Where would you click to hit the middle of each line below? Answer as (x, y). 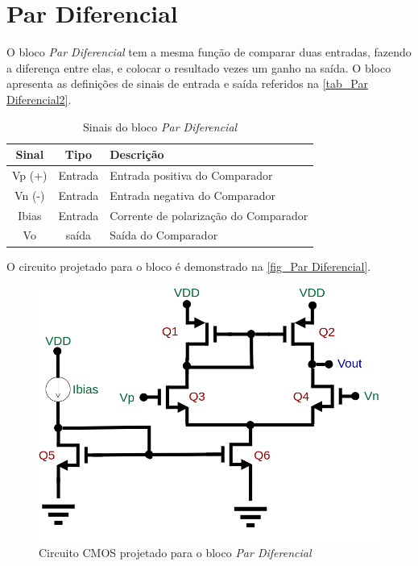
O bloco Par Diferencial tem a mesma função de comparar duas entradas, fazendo (209, 52)
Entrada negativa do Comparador (192, 195)
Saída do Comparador (164, 235)
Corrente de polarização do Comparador (209, 215)
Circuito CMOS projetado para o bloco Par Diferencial (175, 553)
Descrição (137, 154)
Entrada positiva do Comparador (191, 175)
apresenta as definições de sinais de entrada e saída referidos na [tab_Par (187, 83)
